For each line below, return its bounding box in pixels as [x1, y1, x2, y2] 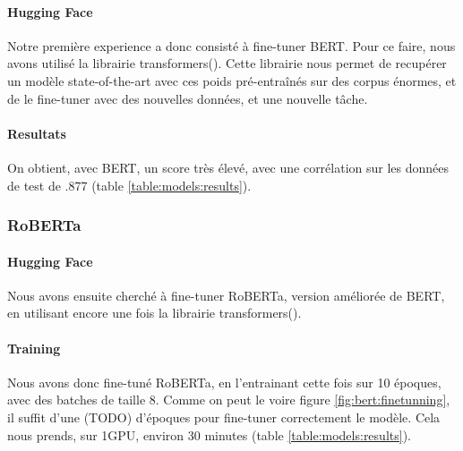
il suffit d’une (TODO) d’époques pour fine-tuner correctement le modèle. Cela [7, 407, 441, 426]
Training [7, 338, 61, 357]
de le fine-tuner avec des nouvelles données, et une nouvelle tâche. [7, 89, 368, 107]
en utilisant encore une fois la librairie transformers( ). [7, 303, 302, 322]
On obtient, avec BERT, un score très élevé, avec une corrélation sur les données [7, 157, 450, 176]
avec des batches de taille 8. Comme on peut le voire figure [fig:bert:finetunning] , [7, 390, 450, 409]
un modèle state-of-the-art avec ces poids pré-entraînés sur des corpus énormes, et [7, 71, 457, 89]
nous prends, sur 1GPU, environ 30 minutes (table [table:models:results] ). [7, 425, 411, 444]
